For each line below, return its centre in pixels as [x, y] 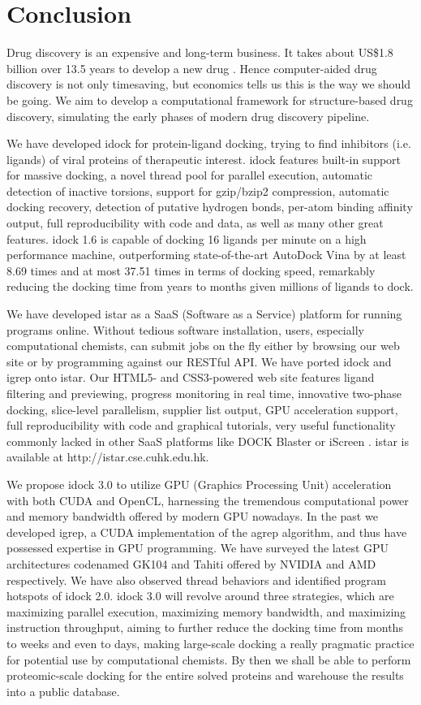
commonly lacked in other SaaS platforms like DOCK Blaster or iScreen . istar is [208, 441]
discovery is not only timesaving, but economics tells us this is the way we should [209, 84]
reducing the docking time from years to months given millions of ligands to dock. [210, 286]
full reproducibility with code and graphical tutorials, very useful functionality [201, 425]
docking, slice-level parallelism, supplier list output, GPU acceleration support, [202, 409]
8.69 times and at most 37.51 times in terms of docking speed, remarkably [191, 270]
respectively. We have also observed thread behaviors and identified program [197, 580]
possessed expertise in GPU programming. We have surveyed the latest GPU [198, 548]
